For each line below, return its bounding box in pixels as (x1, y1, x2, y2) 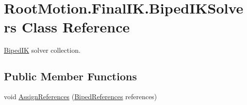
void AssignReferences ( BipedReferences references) (4, 91, 157, 102)
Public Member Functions (4, 69, 137, 84)
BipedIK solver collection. (4, 45, 81, 55)
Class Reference (21, 17, 130, 37)
